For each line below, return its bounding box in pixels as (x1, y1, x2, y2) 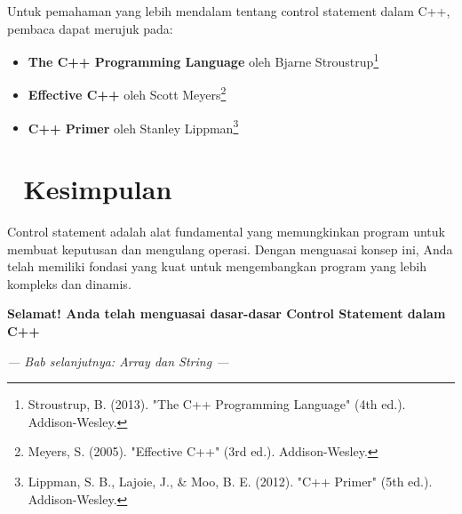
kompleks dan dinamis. (7, 274, 131, 293)
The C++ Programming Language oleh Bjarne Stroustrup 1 (28, 50, 379, 70)
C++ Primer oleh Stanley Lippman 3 (28, 116, 239, 137)
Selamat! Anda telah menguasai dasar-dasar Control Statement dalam (7, 304, 446, 323)
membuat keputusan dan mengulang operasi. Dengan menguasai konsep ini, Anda (7, 239, 453, 258)
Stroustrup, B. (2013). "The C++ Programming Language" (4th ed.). (28, 395, 406, 414)
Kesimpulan (23, 171, 172, 207)
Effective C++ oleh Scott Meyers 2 (28, 83, 227, 104)
